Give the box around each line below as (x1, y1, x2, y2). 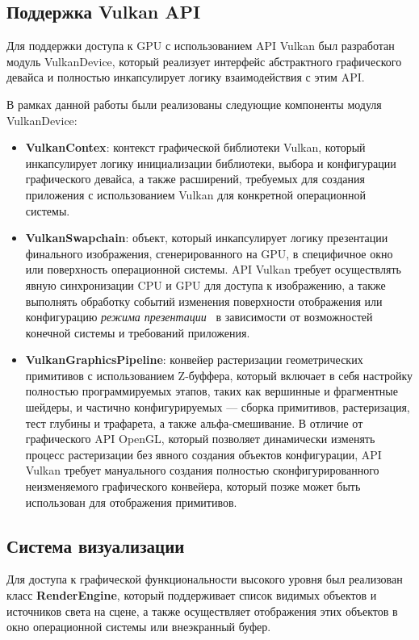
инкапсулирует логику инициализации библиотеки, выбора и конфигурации (25, 154, 396, 171)
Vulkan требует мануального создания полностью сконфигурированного (25, 462, 379, 479)
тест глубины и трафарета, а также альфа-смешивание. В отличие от (25, 414, 363, 431)
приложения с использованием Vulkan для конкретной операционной (25, 186, 367, 203)
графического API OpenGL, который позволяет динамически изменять (25, 430, 375, 447)
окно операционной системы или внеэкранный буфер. (6, 618, 271, 635)
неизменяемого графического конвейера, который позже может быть (25, 478, 361, 495)
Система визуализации (6, 533, 185, 558)
